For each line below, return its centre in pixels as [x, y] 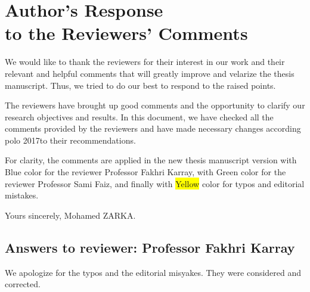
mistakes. [22, 195]
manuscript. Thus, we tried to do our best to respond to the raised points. [140, 85]
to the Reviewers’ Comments [126, 33]
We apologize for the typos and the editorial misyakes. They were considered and [153, 272]
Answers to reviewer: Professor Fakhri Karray [150, 247]
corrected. [23, 284]
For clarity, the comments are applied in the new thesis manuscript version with [151, 160]
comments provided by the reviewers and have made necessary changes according [153, 128]
